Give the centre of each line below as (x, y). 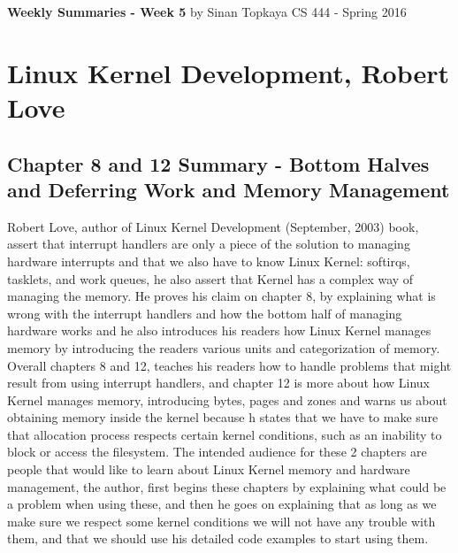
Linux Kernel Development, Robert (229, 72)
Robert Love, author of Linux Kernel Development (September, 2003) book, (213, 226)
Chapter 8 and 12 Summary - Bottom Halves (218, 163)
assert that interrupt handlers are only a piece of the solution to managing (209, 244)
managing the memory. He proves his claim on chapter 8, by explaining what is (221, 296)
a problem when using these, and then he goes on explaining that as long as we (222, 504)
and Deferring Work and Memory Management (229, 189)
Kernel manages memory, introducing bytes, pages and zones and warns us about (227, 399)
